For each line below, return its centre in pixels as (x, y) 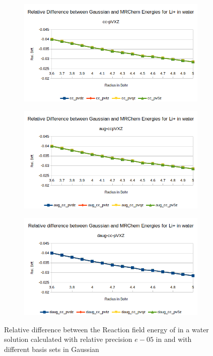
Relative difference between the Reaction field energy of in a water (106, 329)
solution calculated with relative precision (68, 339)
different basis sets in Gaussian (52, 349)
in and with (174, 339)
